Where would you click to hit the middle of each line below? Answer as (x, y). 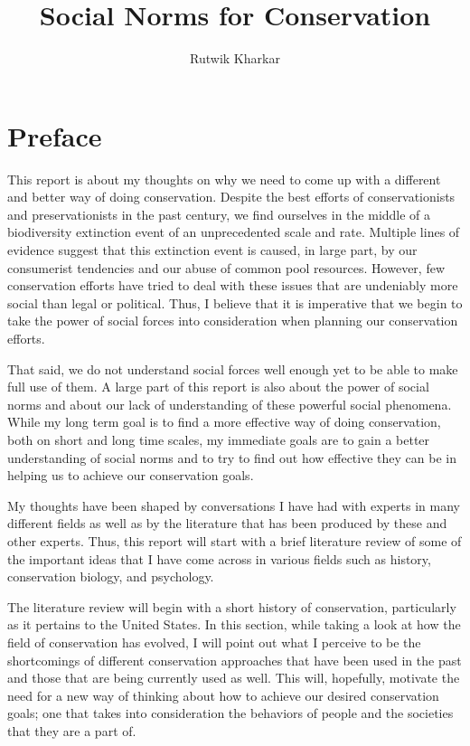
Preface (55, 135)
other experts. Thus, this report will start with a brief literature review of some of (235, 540)
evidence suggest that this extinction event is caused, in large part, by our (212, 250)
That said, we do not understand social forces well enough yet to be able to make (233, 368)
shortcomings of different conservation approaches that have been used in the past (235, 660)
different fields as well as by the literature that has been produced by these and (227, 523)
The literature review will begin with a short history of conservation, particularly (232, 606)
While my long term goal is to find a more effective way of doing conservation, (224, 422)
